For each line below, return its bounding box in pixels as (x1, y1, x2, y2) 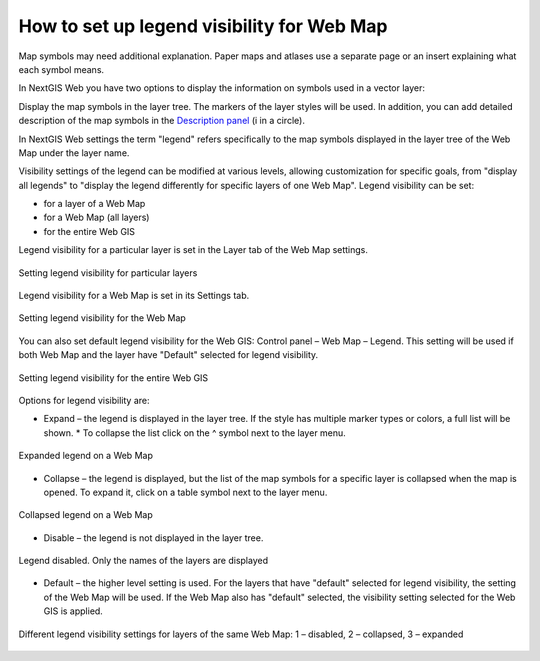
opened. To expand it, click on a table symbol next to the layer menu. (43, 486, 328, 498)
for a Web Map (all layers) (43, 211, 150, 224)
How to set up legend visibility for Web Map (18, 15, 389, 37)
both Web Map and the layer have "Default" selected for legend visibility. (18, 349, 319, 361)
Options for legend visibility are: (18, 394, 150, 406)
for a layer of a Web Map (43, 198, 146, 210)
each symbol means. (18, 63, 105, 75)
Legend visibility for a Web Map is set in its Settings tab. (18, 290, 250, 302)
